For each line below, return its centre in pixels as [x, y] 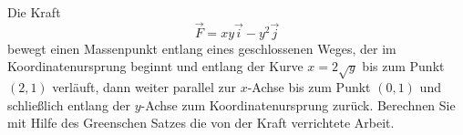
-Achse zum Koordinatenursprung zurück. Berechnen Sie [298, 104]
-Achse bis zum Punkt [309, 87]
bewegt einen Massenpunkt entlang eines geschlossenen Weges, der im [202, 48]
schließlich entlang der [69, 104]
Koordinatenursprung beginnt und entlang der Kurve [155, 66]
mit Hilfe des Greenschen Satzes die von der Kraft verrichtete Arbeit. [201, 123]
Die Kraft [34, 12]
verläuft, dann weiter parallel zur [144, 87]
